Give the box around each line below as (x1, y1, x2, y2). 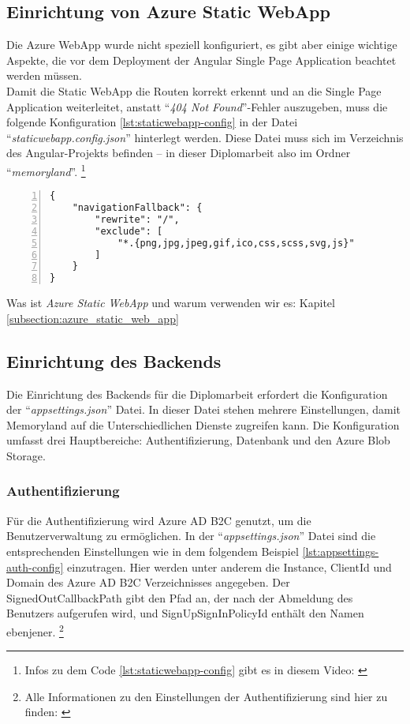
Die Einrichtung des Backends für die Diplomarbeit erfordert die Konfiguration (6, 385, 388, 402)
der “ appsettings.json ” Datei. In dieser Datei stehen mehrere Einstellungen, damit (6, 401, 401, 418)
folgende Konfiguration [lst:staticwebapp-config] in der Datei (6, 114, 298, 130)
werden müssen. (6, 67, 82, 84)
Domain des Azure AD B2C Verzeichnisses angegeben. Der (6, 574, 290, 591)
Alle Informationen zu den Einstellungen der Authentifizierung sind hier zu (24, 688, 388, 704)
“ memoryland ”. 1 (6, 160, 86, 179)
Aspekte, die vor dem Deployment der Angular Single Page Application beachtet (6, 51, 397, 68)
